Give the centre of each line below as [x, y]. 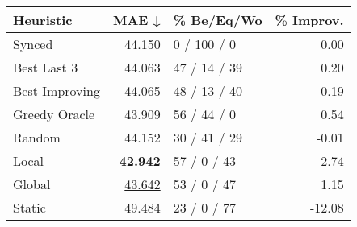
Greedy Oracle [54, 114]
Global [32, 184]
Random [37, 137]
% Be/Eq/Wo [218, 20]
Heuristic [43, 20]
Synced [33, 44]
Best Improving [57, 91]
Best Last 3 [46, 67]
